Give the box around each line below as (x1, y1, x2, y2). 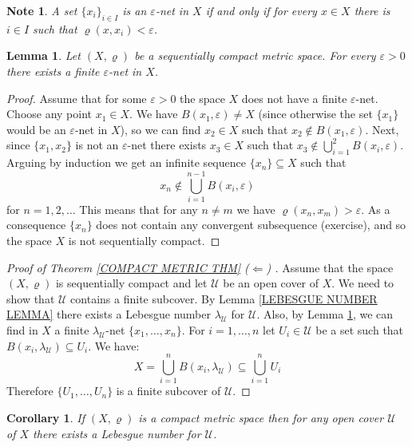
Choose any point (6, 105, 93, 122)
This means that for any (79, 200, 198, 217)
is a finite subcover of (116, 382, 221, 399)
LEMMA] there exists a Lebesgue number (6, 306, 211, 322)
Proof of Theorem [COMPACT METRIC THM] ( (6, 259, 249, 275)
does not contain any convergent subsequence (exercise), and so (96, 216, 406, 233)
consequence (6, 216, 66, 233)
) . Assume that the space (266, 259, 394, 275)
